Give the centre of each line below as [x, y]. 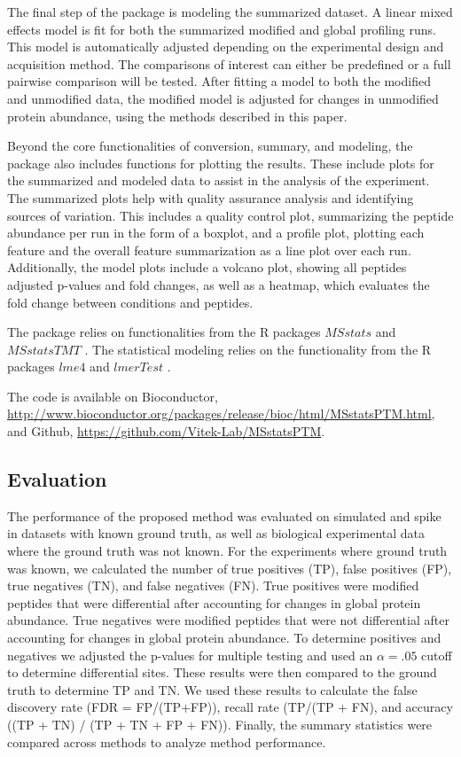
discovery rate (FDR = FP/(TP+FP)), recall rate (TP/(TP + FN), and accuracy [230, 707]
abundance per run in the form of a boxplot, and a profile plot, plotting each [216, 233]
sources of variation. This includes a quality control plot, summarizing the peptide [230, 215]
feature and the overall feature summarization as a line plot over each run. [209, 250]
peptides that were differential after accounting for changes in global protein [214, 602]
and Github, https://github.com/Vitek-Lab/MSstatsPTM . [166, 431]
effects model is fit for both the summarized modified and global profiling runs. [222, 29]
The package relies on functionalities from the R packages [164, 332]
